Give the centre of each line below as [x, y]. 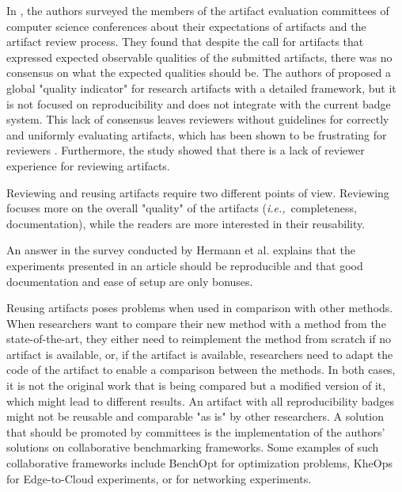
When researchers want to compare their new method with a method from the [196, 323]
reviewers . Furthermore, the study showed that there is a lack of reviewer [186, 150]
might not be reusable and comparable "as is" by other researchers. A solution [195, 416]
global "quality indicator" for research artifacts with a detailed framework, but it [201, 88]
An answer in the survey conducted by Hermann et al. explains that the [181, 250]
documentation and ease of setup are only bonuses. [130, 281]
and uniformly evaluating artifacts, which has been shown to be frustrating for [197, 134]
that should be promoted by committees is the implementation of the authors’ [196, 431]
